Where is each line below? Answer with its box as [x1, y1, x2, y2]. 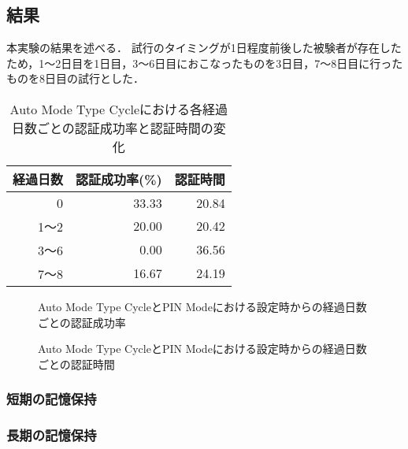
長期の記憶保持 [6, 425, 97, 445]
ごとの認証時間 [38, 355, 115, 372]
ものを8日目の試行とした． [6, 70, 144, 87]
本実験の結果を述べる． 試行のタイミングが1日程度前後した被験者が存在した [6, 39, 402, 56]
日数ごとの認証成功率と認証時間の [11, 118, 213, 137]
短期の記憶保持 [6, 389, 97, 409]
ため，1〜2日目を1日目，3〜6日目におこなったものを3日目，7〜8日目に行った [6, 54, 403, 71]
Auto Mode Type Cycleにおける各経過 [9, 99, 228, 118]
